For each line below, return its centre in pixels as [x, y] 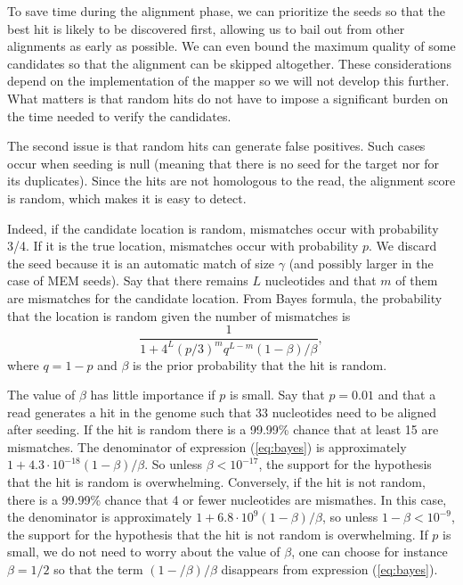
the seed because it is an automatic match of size [141, 263]
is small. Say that [277, 395]
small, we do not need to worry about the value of [144, 552]
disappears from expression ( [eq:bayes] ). [329, 569]
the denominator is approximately [100, 517]
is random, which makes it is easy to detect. [127, 198]
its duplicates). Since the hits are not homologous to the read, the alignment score [231, 181]
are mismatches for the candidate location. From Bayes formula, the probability [225, 297]
